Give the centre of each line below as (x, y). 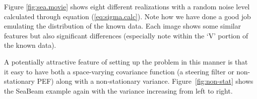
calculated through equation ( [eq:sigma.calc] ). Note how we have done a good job (128, 16)
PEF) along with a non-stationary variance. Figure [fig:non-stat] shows (145, 81)
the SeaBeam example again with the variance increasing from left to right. (118, 90)
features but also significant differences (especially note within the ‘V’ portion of (126, 35)
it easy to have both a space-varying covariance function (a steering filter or (119, 71)
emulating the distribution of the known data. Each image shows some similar (123, 26)
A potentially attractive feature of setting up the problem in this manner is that (126, 61)
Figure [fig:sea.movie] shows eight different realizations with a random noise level (127, 6)
